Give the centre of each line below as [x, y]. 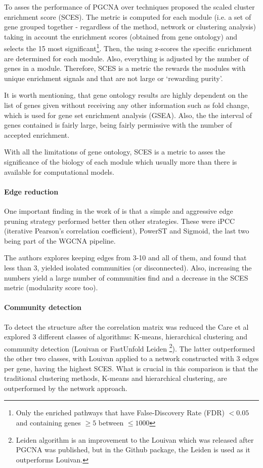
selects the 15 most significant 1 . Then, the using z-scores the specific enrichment [128, 48]
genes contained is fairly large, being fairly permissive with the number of [118, 125]
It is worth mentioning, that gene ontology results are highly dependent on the [126, 95]
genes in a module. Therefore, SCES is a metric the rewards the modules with [125, 68]
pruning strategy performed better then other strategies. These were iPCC [120, 221]
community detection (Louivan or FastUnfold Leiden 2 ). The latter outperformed [129, 347]
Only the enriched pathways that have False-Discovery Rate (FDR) [120, 413]
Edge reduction [31, 191]
